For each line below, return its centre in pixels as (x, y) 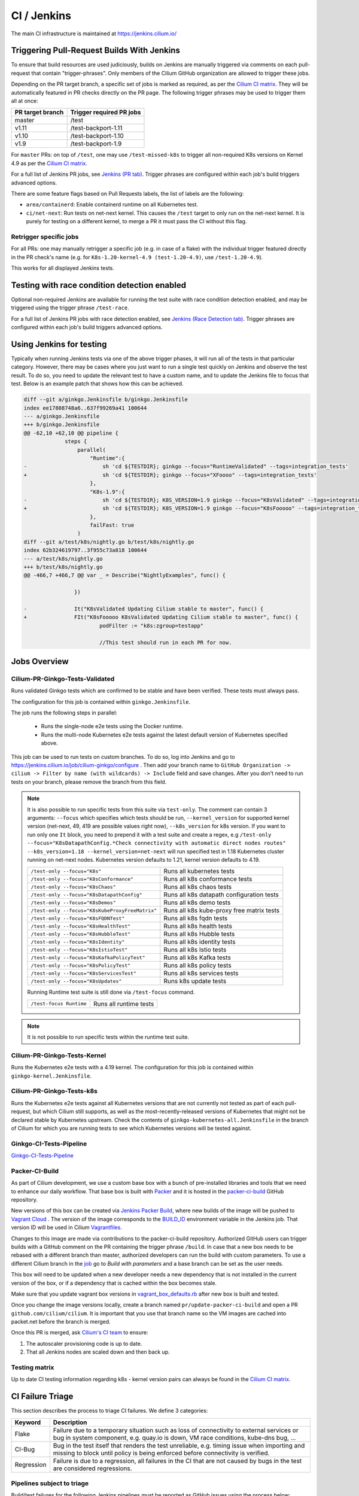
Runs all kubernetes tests (199, 871)
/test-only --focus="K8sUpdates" (76, 981)
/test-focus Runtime (59, 1004)
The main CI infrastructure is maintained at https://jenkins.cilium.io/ (94, 34)
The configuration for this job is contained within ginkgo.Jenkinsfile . (101, 702)
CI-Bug (25, 1449)
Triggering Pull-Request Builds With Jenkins (96, 51)
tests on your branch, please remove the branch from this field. (89, 782)
